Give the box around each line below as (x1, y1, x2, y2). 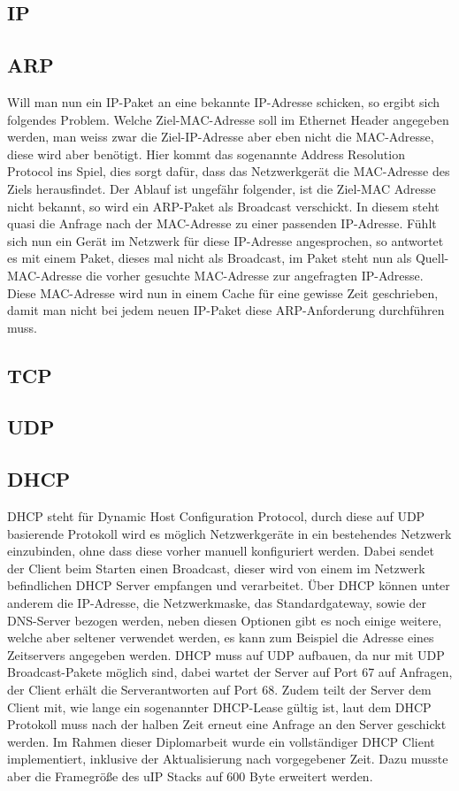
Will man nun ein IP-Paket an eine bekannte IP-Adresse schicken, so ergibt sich (7, 92, 440, 111)
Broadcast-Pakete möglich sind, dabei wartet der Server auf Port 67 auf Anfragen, (7, 663, 453, 681)
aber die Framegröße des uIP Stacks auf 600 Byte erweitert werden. (7, 766, 373, 785)
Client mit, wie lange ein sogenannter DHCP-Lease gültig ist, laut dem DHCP (7, 697, 432, 716)
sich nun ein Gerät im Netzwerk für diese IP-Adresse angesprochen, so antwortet (7, 231, 444, 250)
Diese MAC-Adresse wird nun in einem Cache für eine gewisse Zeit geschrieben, (7, 283, 439, 302)
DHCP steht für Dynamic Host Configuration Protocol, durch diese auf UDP (7, 507, 425, 526)
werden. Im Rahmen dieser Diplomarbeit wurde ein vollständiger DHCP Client (7, 732, 435, 750)
